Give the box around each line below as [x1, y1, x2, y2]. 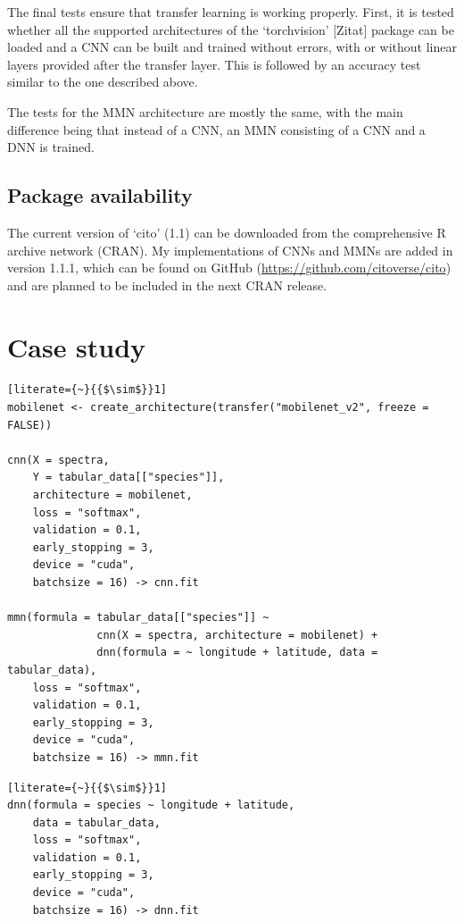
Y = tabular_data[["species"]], [32, 471, 225, 484]
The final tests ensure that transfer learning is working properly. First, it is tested [7, 3, 454, 21]
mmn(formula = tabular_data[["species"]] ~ [7, 611, 269, 624]
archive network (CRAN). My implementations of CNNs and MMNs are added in [7, 240, 453, 259]
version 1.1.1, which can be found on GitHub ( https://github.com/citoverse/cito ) [7, 258, 452, 277]
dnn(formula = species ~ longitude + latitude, [7, 799, 295, 812]
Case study [7, 328, 146, 365]
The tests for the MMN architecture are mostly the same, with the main [7, 102, 403, 121]
